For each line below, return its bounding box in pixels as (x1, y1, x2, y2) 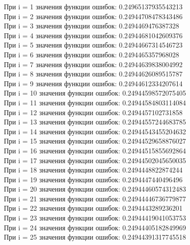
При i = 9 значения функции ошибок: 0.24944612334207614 (4, 78, 183, 88)
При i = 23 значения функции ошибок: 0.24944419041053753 (4, 213, 186, 223)
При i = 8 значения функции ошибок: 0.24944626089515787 (4, 69, 183, 79)
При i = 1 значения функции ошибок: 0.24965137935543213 (4, 1, 183, 11)
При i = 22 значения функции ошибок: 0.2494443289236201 (4, 203, 183, 213)
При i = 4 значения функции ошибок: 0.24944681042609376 (4, 30, 183, 40)
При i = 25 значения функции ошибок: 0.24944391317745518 (4, 232, 186, 242)
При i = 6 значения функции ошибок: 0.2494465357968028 (4, 49, 179, 59)
